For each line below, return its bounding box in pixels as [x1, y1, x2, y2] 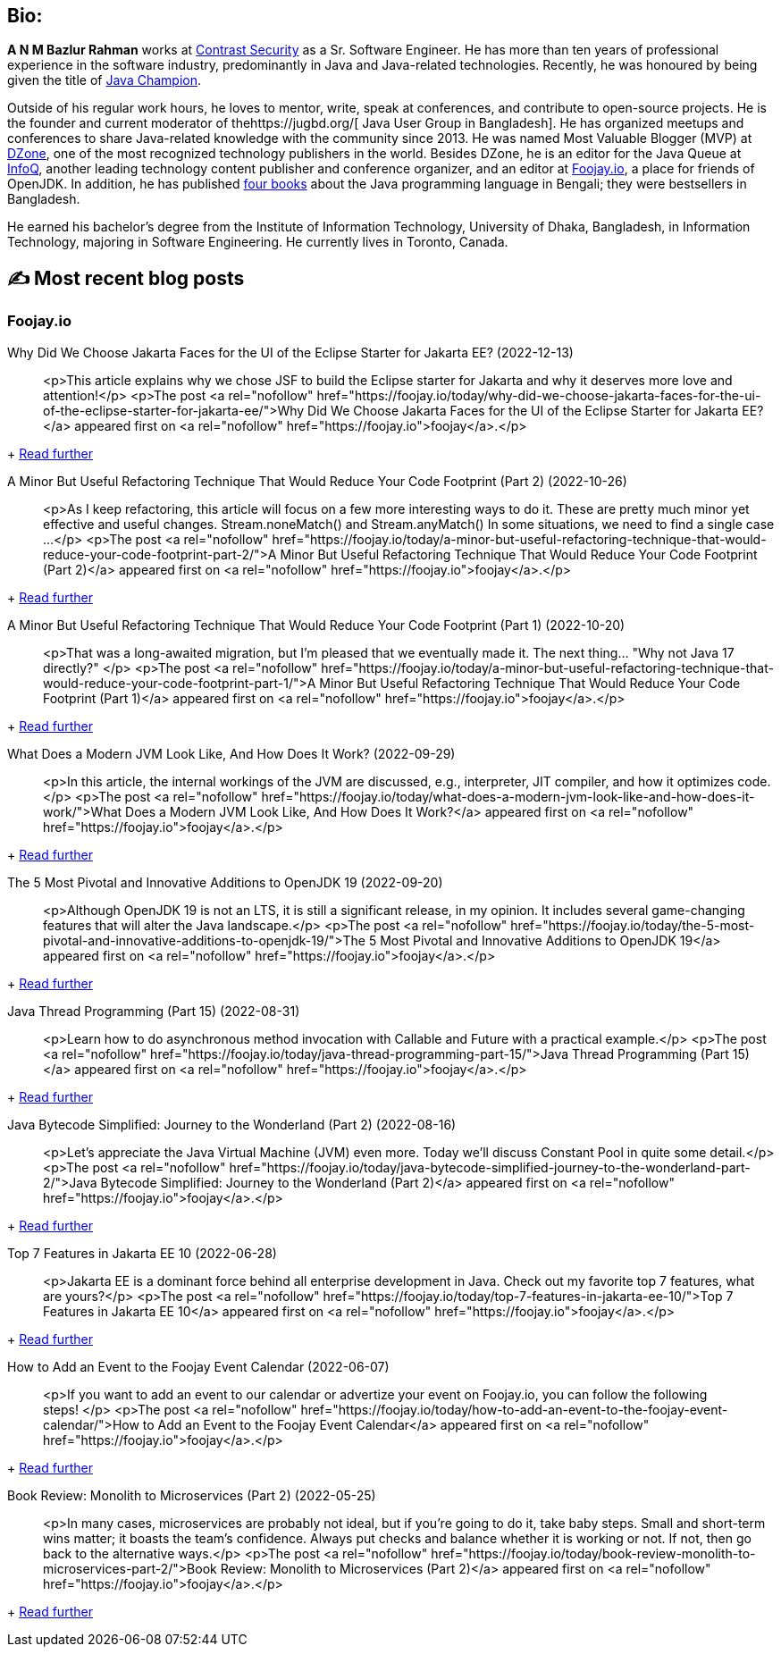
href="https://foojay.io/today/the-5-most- [510, 917, 755, 933]
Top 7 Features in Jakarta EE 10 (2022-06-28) [7, 1245, 277, 1261]
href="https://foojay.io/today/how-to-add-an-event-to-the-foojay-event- [300, 1401, 728, 1417]
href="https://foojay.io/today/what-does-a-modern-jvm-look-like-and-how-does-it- [261, 788, 755, 804]
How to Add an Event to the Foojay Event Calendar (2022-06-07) [7, 1358, 390, 1374]
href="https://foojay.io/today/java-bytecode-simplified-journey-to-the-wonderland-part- [229, 1159, 751, 1175]
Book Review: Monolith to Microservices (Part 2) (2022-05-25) [7, 1487, 376, 1503]
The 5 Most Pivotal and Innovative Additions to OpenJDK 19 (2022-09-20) [7, 874, 443, 890]
